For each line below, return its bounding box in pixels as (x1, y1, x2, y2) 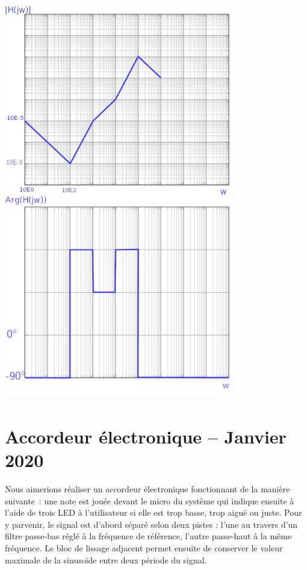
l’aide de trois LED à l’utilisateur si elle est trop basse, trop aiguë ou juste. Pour (5, 506, 302, 519)
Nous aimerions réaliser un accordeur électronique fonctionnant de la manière (5, 482, 290, 495)
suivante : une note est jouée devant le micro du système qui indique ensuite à (5, 494, 294, 507)
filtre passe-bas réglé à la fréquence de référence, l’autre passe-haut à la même (5, 530, 292, 542)
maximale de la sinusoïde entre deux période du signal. (5, 553, 207, 566)
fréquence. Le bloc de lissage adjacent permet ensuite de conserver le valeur (5, 541, 283, 554)
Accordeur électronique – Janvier (5, 424, 287, 448)
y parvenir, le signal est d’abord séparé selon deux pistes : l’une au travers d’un (5, 518, 298, 530)
